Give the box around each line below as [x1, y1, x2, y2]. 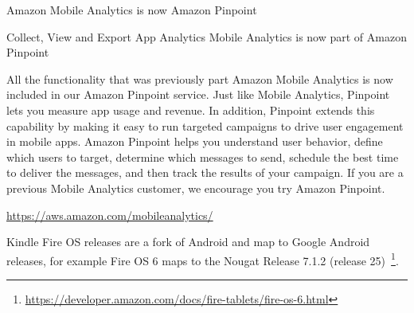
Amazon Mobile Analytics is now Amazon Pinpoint [6, 2, 257, 18]
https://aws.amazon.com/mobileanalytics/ [6, 206, 213, 223]
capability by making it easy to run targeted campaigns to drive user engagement [6, 117, 404, 134]
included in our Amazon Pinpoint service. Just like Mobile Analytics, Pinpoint [6, 86, 390, 103]
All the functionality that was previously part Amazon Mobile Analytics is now [6, 70, 393, 87]
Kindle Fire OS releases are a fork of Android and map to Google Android [6, 233, 370, 250]
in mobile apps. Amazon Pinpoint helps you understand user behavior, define [6, 133, 383, 150]
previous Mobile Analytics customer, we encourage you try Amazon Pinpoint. [6, 179, 385, 196]
